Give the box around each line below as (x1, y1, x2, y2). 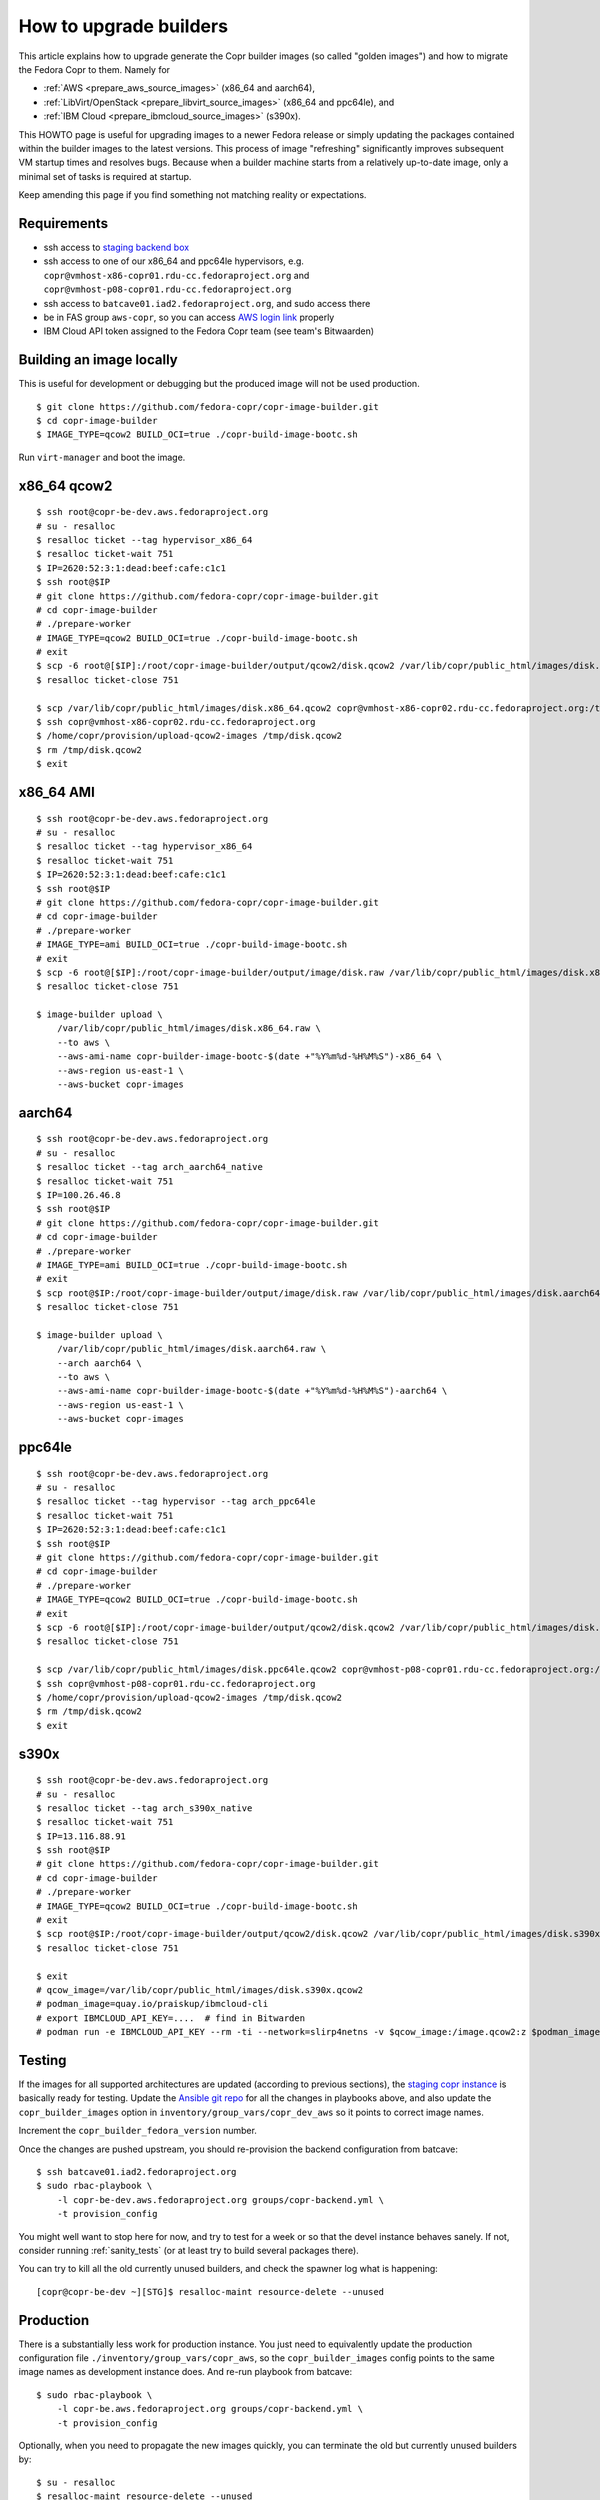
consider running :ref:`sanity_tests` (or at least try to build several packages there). (18, 2244, 359, 2256)
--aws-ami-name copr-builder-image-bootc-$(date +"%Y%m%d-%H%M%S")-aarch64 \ (56, 1385, 448, 1397)
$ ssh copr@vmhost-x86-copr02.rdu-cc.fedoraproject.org (36, 716, 316, 728)
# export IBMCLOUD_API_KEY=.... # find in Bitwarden (36, 2012, 305, 2024)
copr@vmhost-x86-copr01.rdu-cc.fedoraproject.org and (43, 269, 310, 281)
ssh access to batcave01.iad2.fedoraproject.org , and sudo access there (43, 297, 371, 309)
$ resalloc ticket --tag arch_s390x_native (36, 1802, 253, 1814)
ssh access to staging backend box (43, 241, 190, 253)
